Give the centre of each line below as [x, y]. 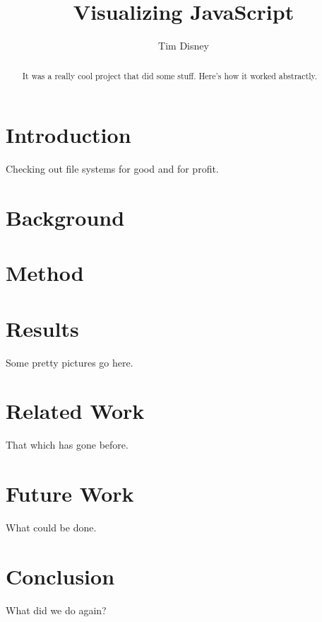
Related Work [75, 411]
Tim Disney [184, 46]
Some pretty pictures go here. [70, 362]
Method [45, 273]
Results [42, 328]
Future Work [70, 494]
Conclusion [60, 576]
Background [65, 217]
